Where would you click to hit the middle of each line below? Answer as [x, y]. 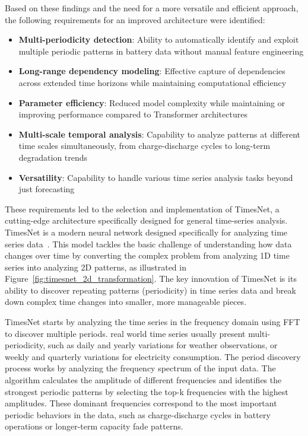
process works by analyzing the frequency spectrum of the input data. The [140, 368]
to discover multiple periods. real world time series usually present [125, 333]
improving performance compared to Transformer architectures [133, 114]
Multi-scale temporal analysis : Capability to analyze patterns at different [159, 134]
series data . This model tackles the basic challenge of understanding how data [148, 244]
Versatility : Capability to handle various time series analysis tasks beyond [156, 177]
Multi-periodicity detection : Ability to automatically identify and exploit [159, 39]
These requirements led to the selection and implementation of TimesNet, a [142, 209]
